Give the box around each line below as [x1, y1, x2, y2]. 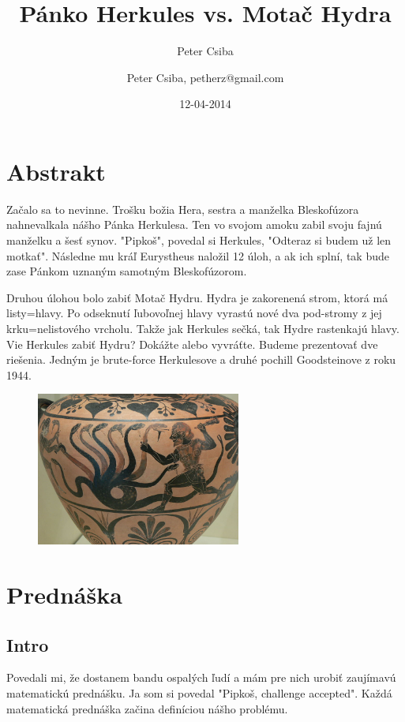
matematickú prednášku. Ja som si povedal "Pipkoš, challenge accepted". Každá [6, 684, 392, 701]
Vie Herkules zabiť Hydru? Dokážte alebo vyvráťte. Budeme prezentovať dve [6, 335, 378, 352]
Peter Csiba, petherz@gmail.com [126, 69, 284, 85]
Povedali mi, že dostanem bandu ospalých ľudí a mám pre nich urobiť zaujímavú [6, 669, 396, 686]
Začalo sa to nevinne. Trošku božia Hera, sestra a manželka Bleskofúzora [6, 200, 359, 217]
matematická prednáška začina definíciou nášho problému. [6, 700, 288, 716]
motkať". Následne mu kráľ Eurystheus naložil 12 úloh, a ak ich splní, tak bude [6, 247, 389, 264]
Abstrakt [6, 155, 106, 187]
